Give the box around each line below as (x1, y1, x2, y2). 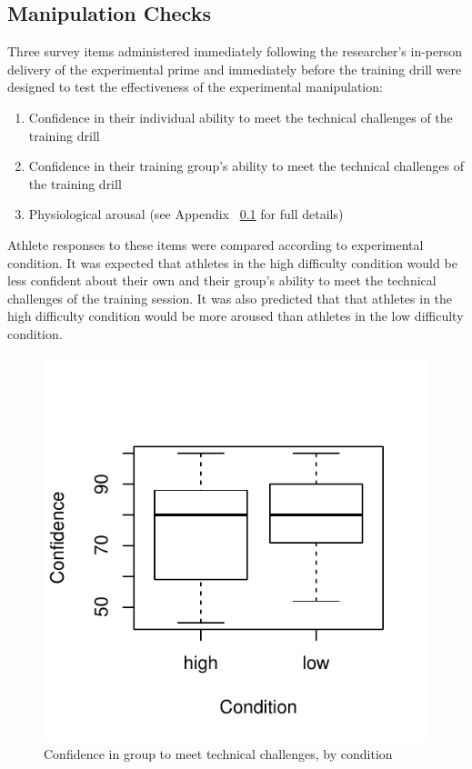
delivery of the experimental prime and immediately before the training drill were (7, 59, 462, 78)
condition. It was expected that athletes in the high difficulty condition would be (7, 253, 457, 272)
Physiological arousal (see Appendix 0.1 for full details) (28, 205, 344, 224)
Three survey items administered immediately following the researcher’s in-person (7, 42, 463, 61)
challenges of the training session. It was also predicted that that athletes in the (7, 288, 453, 307)
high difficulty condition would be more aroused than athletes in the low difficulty (7, 306, 464, 325)
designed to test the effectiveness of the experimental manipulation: (7, 77, 383, 96)
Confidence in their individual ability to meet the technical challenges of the (28, 107, 453, 126)
